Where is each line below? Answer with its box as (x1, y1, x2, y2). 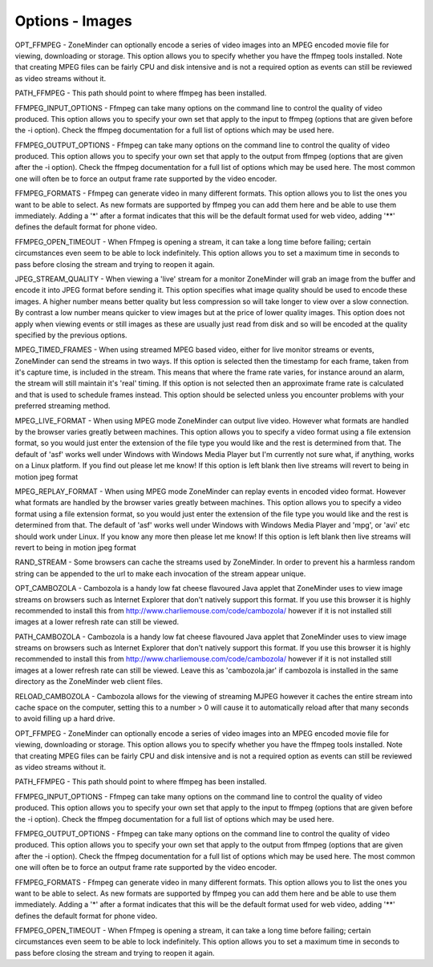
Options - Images (14, 12, 132, 30)
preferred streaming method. (14, 401, 111, 411)
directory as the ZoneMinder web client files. (14, 677, 164, 686)
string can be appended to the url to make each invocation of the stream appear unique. (14, 568, 306, 578)
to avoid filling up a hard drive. (14, 714, 115, 723)
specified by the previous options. (14, 330, 127, 340)
